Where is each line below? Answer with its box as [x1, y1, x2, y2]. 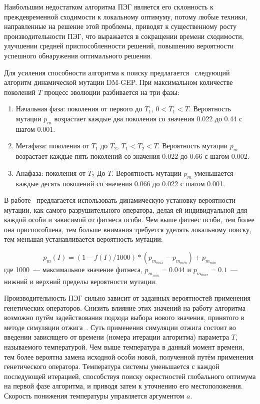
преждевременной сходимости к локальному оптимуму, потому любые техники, [4, 11, 247, 21]
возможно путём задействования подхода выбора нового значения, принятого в [4, 312, 244, 323]
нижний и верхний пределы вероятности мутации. [4, 276, 157, 286]
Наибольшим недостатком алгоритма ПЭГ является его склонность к [4, 1, 213, 11]
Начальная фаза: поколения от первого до [15, 103, 142, 114]
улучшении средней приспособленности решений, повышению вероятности [4, 40, 234, 51]
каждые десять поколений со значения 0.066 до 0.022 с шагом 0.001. [15, 178, 225, 188]
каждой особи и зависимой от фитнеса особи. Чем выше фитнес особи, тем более [4, 214, 254, 225]
